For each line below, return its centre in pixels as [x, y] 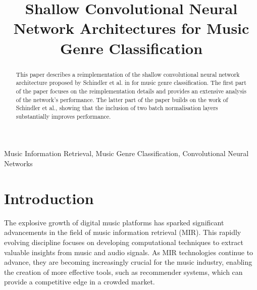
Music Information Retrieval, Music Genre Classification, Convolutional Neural [126, 153]
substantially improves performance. [63, 116]
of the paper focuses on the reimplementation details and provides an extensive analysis [131, 91]
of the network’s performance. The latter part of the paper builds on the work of [122, 99]
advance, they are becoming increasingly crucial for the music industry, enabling [128, 262]
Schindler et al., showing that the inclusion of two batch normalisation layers [117, 108]
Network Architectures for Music [131, 28]
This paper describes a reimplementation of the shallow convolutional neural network [128, 74]
